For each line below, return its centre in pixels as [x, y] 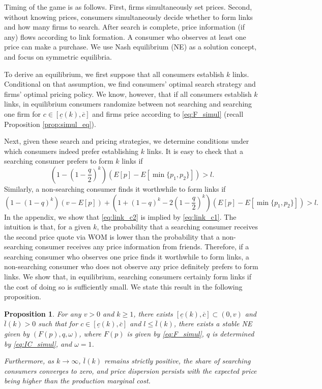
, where [90, 334]
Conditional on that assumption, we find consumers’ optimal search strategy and [130, 84]
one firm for [23, 113]
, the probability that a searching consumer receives [177, 227]
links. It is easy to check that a [195, 151]
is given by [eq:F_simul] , [165, 334]
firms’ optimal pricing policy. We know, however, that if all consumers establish [128, 94]
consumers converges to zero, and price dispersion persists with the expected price [130, 370]
